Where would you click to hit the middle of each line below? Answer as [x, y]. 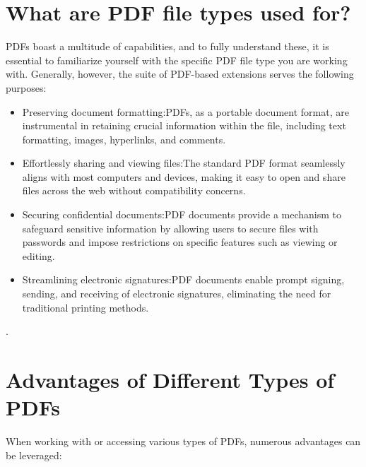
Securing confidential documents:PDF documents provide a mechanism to [182, 214]
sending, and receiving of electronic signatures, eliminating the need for [177, 294]
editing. [39, 255]
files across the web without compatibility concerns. [134, 190]
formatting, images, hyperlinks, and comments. [124, 139]
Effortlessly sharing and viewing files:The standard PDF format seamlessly [184, 163]
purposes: [26, 87]
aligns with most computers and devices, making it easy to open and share [184, 176]
